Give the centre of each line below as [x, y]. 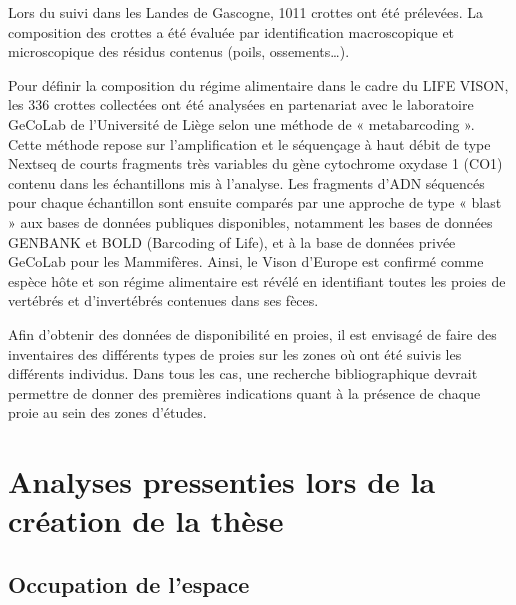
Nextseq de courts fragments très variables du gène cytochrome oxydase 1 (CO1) [255, 163]
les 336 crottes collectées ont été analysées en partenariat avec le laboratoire [241, 104]
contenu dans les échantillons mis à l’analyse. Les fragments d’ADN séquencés [246, 182]
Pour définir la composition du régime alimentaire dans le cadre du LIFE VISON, [258, 84]
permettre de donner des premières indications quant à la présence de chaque [244, 392]
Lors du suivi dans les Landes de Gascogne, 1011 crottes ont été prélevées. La [246, 12]
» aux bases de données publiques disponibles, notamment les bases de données [250, 221]
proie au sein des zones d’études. [107, 412]
